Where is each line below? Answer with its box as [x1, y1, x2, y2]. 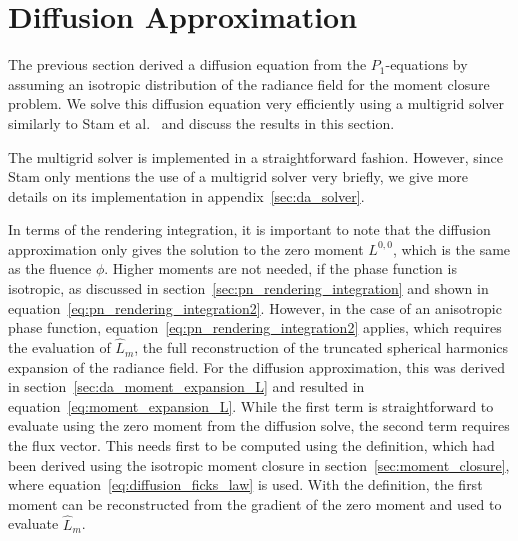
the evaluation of [8, 337, 111, 358]
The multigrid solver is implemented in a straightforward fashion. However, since [8, 146, 503, 167]
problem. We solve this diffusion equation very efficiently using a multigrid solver [8, 93, 504, 114]
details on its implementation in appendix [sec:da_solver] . [8, 185, 365, 206]
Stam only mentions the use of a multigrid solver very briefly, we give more [8, 166, 469, 187]
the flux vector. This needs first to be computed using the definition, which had [8, 435, 495, 456]
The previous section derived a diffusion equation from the [8, 54, 367, 75]
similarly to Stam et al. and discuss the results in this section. [8, 112, 395, 133]
